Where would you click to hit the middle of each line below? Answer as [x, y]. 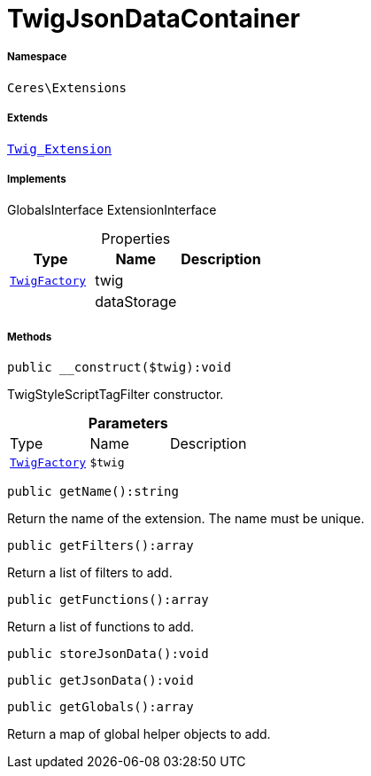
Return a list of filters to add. [90, 573]
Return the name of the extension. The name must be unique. [186, 519]
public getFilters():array [100, 546]
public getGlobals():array [100, 707]
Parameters [128, 423]
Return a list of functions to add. [101, 627]
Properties [136, 239]
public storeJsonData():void [108, 654]
